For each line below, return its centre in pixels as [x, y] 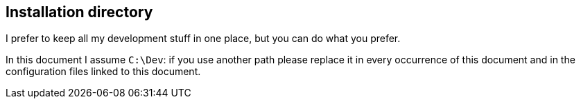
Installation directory [79, 12]
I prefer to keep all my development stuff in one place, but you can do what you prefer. [203, 39]
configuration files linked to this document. [103, 72]
